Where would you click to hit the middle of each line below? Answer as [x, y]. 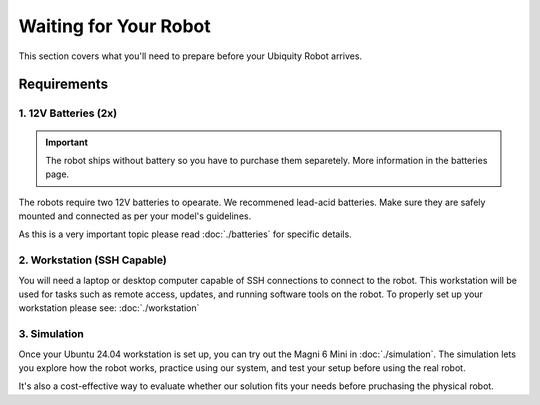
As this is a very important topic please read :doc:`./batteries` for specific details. [185, 234]
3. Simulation [51, 334]
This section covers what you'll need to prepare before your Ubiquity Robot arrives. [190, 56]
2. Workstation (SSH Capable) [92, 260]
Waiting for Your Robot [114, 26]
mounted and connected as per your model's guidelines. [135, 216]
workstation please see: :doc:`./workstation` [109, 308]
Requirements [63, 84]
